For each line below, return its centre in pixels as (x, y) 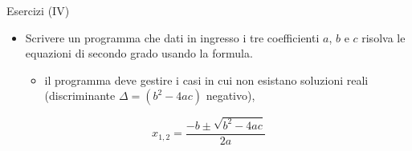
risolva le (383, 37)
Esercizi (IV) (38, 10)
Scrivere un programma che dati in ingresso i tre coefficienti (172, 37)
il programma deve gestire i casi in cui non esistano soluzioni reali (206, 79)
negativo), (230, 95)
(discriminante (80, 95)
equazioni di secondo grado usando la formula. (139, 53)
